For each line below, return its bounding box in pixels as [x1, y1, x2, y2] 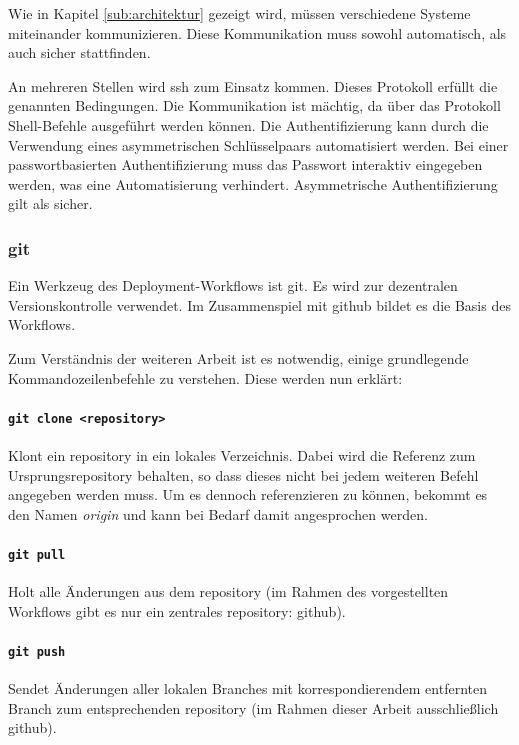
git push [8, 645, 66, 659]
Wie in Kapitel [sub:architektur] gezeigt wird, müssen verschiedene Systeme [8, 3, 471, 23]
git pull [8, 547, 66, 562]
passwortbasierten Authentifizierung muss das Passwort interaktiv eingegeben [8, 154, 483, 175]
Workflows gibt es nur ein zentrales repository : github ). [8, 600, 346, 621]
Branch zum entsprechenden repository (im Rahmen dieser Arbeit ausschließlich [8, 697, 499, 718]
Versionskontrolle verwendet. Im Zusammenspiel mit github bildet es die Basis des [8, 294, 511, 315]
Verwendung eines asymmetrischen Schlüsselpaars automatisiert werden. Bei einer [8, 134, 509, 155]
